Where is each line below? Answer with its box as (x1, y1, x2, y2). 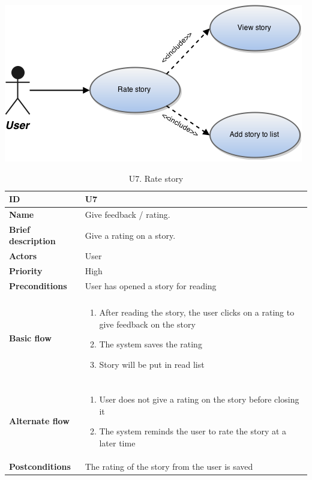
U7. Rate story (128, 172, 184, 184)
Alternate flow (9, 415, 70, 427)
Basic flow (9, 332, 52, 344)
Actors (9, 250, 37, 262)
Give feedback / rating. (85, 208, 170, 221)
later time (99, 436, 136, 449)
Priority (9, 265, 43, 277)
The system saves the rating (99, 338, 202, 350)
